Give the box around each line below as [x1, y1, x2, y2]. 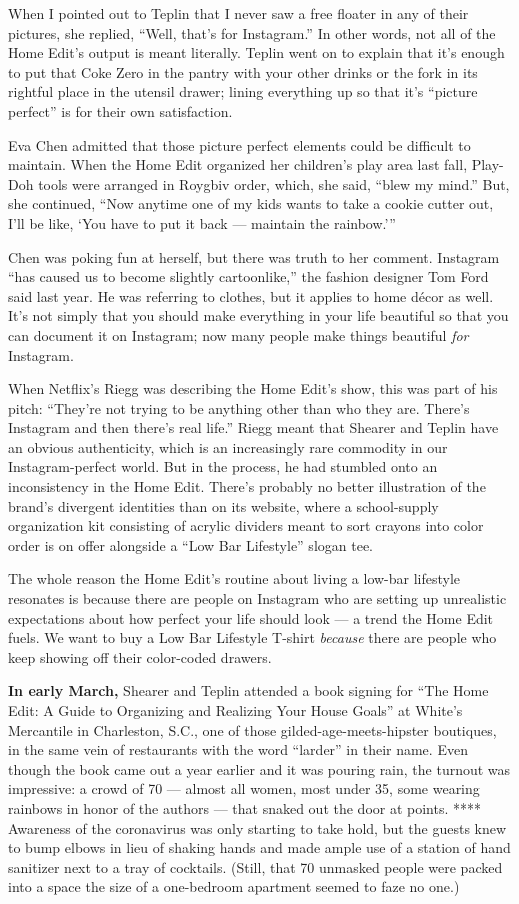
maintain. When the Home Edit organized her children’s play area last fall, [8, 154, 468, 175]
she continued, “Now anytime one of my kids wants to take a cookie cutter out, [8, 193, 494, 214]
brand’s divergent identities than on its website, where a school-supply [8, 495, 439, 516]
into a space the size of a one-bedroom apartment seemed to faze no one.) [8, 876, 460, 897]
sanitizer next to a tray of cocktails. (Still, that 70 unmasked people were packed [8, 856, 503, 877]
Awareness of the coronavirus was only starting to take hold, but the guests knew [8, 817, 507, 838]
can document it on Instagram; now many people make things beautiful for [8, 324, 469, 345]
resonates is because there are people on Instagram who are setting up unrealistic [8, 588, 507, 609]
